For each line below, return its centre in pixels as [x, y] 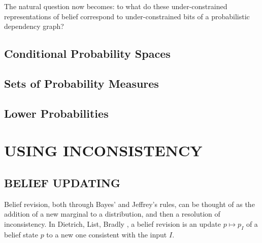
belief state [21, 234]
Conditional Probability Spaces [87, 54]
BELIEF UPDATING [62, 182]
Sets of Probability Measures [81, 83]
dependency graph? [34, 26]
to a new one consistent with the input [107, 234]
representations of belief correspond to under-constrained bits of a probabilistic [127, 16]
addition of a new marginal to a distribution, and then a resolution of [112, 214]
